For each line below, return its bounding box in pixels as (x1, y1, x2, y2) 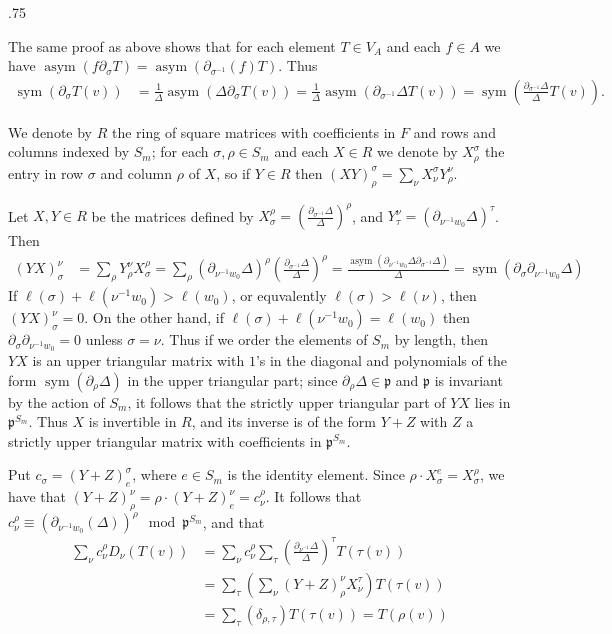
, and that (202, 511, 265, 532)
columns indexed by (8, 141, 130, 162)
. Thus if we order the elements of (160, 329, 368, 350)
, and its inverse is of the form (191, 411, 376, 432)
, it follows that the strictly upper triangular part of (127, 391, 446, 412)
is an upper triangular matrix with (32, 349, 245, 370)
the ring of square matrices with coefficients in (111, 121, 396, 142)
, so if (216, 162, 251, 183)
